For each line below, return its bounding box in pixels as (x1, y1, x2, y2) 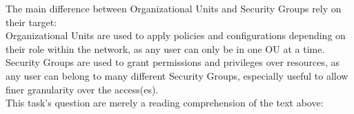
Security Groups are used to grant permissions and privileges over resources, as (6, 55, 340, 69)
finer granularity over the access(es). (6, 82, 159, 96)
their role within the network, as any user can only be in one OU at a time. (6, 41, 325, 56)
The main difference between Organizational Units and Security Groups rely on (6, 1, 342, 15)
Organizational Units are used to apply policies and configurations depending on (6, 28, 346, 43)
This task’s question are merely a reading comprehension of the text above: (6, 95, 324, 110)
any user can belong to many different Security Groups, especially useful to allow (6, 68, 348, 82)
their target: (6, 14, 57, 29)
